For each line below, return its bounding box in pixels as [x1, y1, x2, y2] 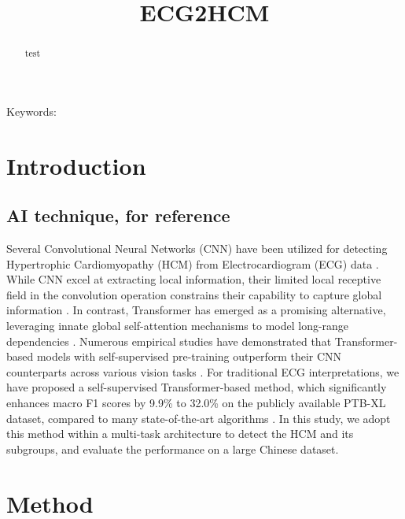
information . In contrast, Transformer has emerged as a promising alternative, [6, 302, 386, 318]
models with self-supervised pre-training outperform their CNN [36, 348, 342, 365]
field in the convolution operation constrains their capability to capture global [6, 286, 382, 302]
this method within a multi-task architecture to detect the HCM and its [6, 425, 354, 442]
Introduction [6, 149, 146, 181]
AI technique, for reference [6, 203, 230, 228]
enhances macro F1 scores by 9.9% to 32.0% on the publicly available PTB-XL [6, 394, 386, 410]
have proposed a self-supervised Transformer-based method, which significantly [6, 379, 387, 395]
